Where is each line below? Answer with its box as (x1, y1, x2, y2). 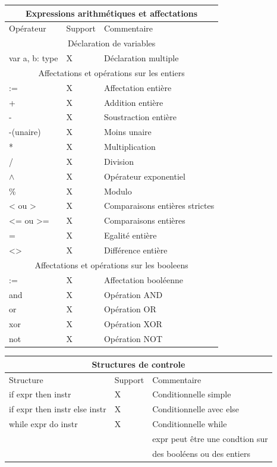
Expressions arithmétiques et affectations (26, 7, 198, 19)
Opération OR (103, 303, 156, 315)
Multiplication (103, 140, 156, 153)
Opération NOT (103, 333, 163, 345)
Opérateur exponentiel (103, 170, 185, 182)
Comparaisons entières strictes (103, 199, 215, 212)
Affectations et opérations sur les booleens (34, 258, 188, 271)
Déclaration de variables (67, 37, 156, 49)
